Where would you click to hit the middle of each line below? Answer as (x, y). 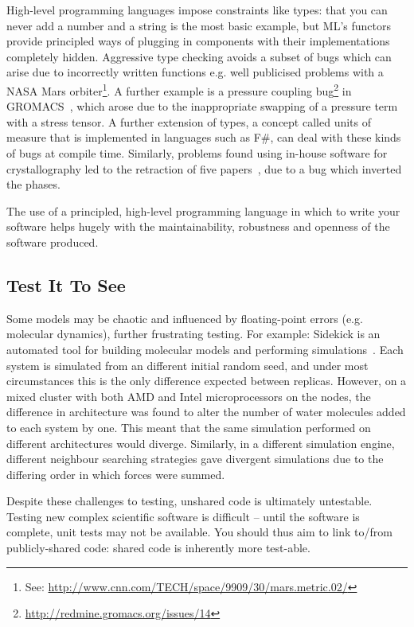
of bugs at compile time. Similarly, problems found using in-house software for (197, 153)
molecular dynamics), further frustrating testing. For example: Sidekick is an (193, 334)
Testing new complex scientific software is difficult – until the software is (183, 516)
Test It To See (66, 284)
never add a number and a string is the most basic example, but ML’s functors (199, 25)
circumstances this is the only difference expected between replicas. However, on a (207, 381)
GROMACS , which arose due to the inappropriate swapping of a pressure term (202, 106)
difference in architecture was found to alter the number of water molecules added (206, 412)
